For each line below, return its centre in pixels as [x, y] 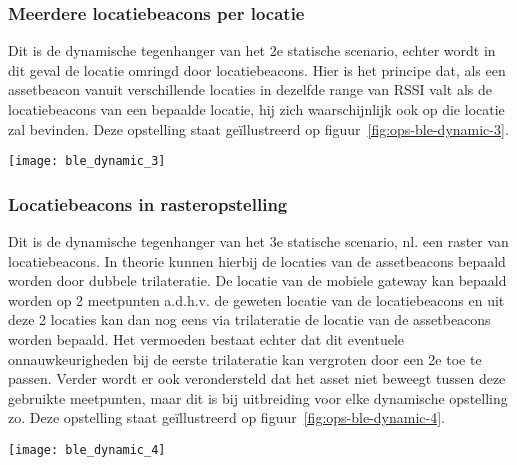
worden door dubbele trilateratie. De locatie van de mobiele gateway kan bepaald [257, 280]
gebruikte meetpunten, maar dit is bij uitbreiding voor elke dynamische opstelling [258, 397]
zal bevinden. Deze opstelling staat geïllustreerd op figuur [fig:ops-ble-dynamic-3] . [258, 128]
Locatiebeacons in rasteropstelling [148, 203]
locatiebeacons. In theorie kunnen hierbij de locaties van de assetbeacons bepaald [257, 260]
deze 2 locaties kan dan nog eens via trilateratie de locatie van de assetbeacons [249, 319]
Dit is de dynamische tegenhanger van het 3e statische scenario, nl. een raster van [258, 241]
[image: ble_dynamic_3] [87, 161]
